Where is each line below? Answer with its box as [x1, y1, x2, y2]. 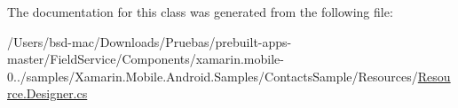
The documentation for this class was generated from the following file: [7, 3, 393, 20]
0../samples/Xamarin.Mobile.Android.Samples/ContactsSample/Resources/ [7, 66, 418, 85]
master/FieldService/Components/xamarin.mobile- [7, 50, 284, 68]
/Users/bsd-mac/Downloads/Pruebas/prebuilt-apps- [7, 32, 292, 50]
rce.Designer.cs [7, 84, 88, 103]
